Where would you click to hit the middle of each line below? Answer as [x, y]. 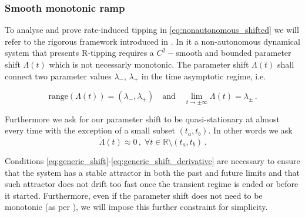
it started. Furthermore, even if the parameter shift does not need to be [134, 195]
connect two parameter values [58, 76]
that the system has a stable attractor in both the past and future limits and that [152, 172]
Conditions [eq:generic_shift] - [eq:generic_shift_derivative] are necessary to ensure [152, 161]
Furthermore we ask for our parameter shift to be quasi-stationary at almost [142, 118]
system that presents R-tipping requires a [79, 53]
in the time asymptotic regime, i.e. [204, 76]
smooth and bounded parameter [234, 53]
